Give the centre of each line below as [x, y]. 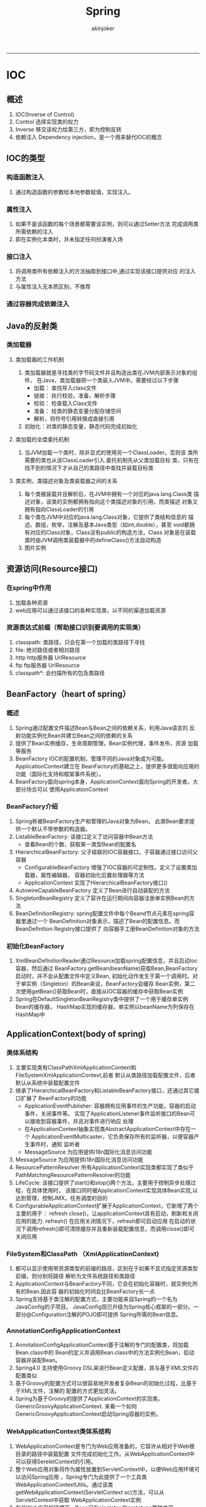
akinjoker [103, 28]
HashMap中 [30, 1015]
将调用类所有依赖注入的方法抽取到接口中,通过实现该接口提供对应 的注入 [105, 271]
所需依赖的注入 [34, 231]
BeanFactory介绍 [32, 806]
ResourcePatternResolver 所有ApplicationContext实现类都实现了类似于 [105, 1167]
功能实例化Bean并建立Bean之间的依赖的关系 [77, 735]
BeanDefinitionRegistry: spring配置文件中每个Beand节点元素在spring [102, 913]
